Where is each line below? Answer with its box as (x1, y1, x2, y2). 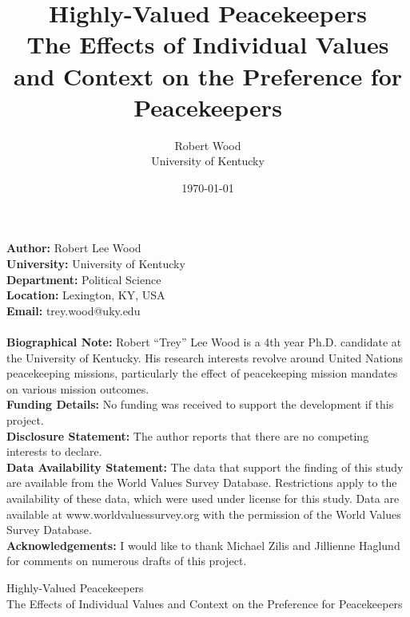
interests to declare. (6, 443, 102, 460)
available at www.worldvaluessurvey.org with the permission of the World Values (6, 505, 401, 522)
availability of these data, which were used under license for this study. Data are (6, 489, 400, 506)
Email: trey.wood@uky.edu (6, 302, 141, 318)
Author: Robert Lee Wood (6, 239, 141, 256)
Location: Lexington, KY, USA (6, 287, 165, 303)
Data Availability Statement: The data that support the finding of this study (6, 458, 404, 475)
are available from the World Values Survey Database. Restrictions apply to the (6, 474, 397, 491)
